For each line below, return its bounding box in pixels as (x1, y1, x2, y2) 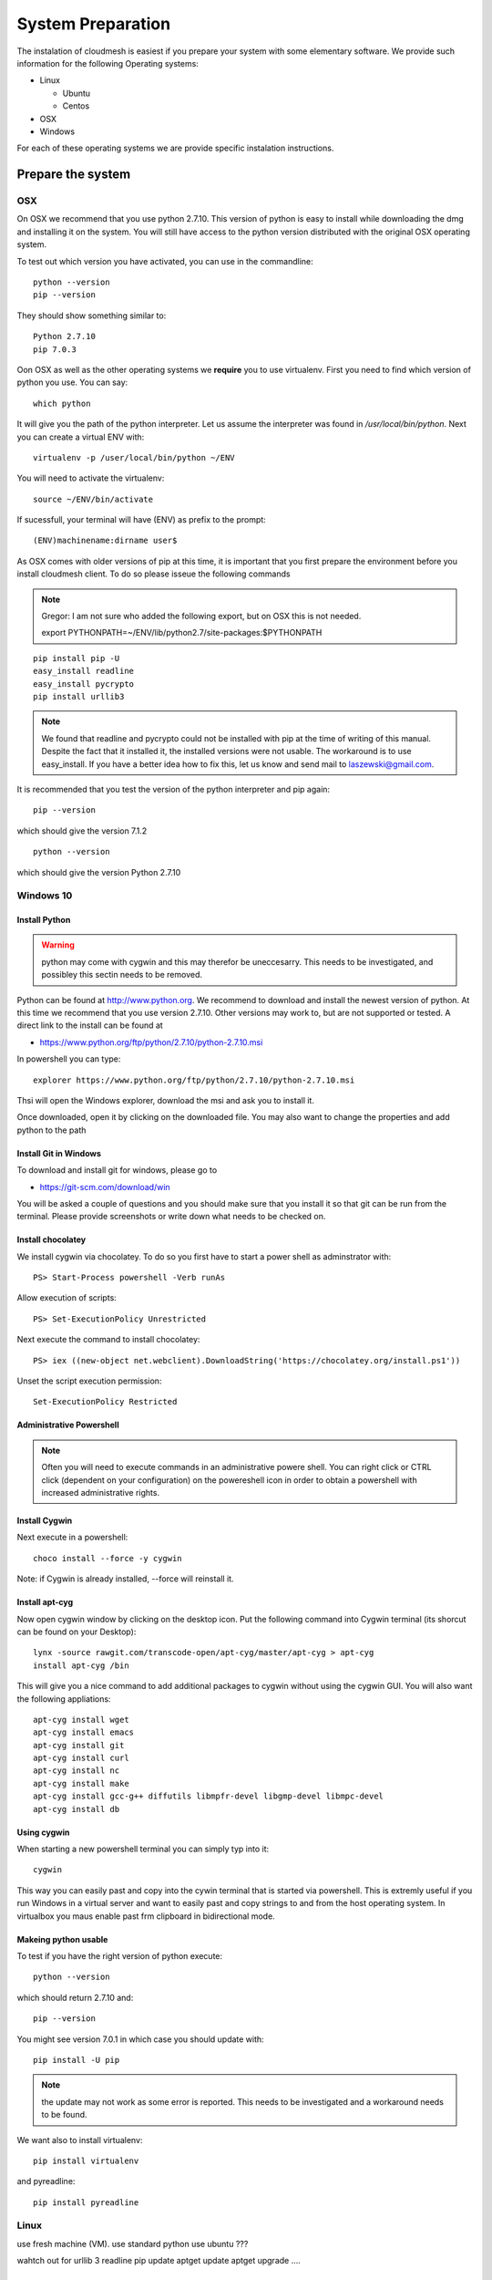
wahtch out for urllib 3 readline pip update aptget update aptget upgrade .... (16, 2255, 301, 2266)
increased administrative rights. (41, 1487, 159, 1498)
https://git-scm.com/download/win (39, 1181, 170, 1192)
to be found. (41, 2109, 87, 2120)
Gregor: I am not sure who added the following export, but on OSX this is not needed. (41, 611, 362, 622)
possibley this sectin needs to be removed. (41, 969, 202, 980)
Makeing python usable (16, 1933, 108, 1944)
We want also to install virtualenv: (16, 2134, 143, 2145)
